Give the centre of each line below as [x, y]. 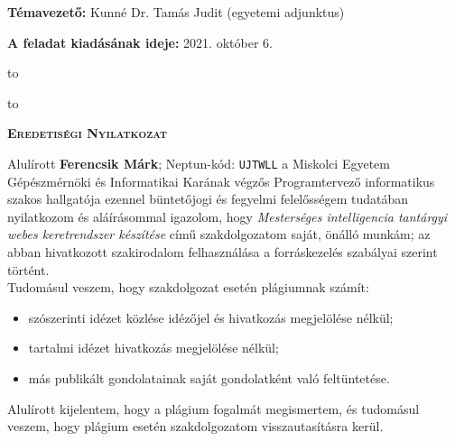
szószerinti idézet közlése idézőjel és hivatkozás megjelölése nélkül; [211, 317]
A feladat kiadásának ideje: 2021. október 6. [140, 42]
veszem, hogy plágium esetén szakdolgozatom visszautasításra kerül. [195, 426]
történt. [28, 269]
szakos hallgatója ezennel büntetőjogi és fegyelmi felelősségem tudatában [208, 199]
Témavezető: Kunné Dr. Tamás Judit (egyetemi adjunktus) [176, 12]
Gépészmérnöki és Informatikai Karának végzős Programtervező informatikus [221, 181]
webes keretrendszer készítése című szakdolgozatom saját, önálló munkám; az [219, 234]
